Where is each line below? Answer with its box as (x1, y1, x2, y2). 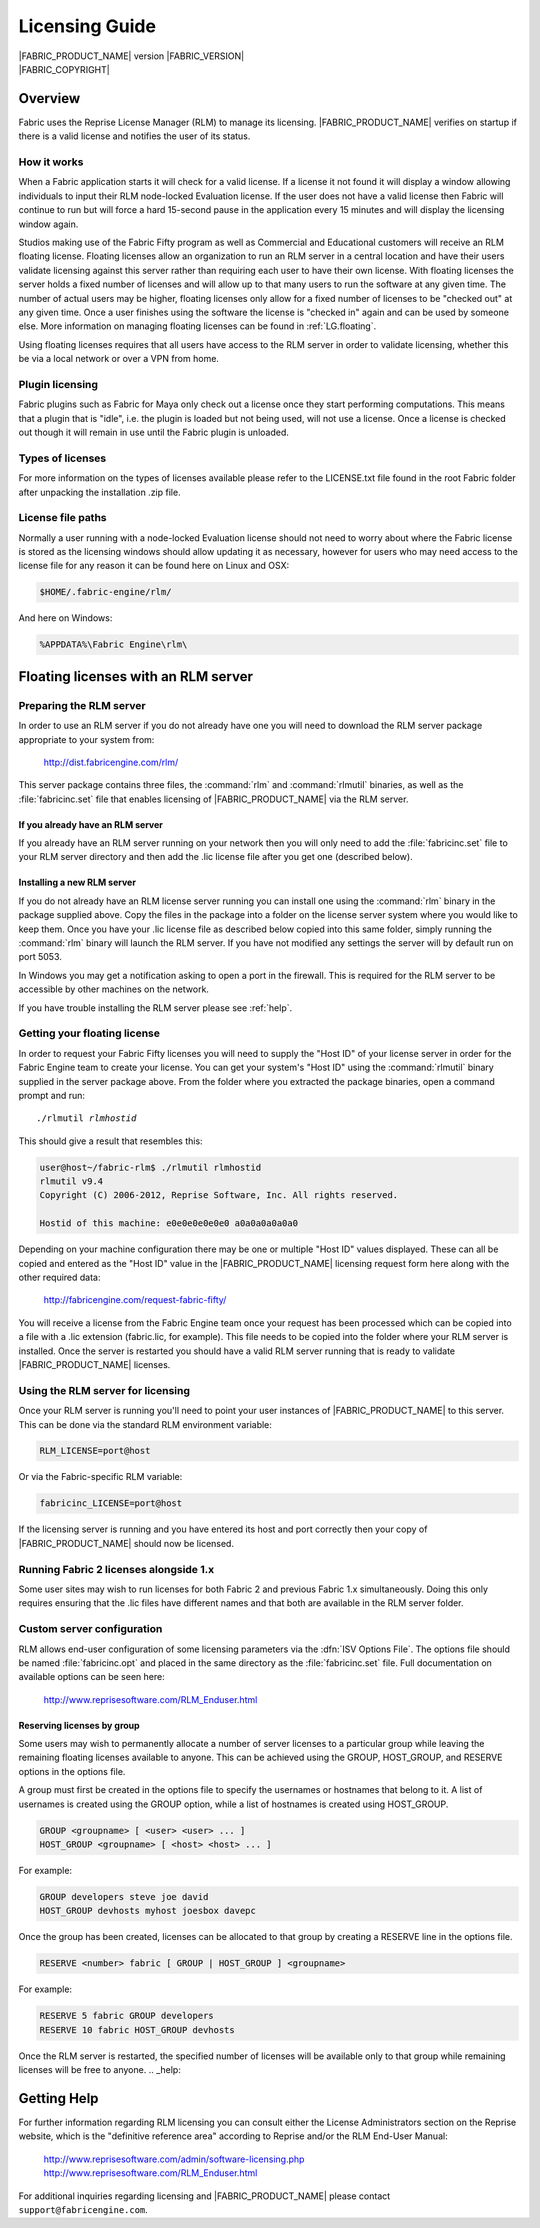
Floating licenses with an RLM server (18, 668, 254, 685)
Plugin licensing (18, 377, 99, 391)
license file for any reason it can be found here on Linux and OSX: (18, 560, 290, 572)
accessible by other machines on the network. (18, 983, 210, 995)
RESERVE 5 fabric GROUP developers (39, 2010, 214, 2022)
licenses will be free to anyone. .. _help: (18, 2064, 182, 2076)
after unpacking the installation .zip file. (18, 486, 181, 498)
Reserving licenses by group (18, 1719, 140, 1731)
